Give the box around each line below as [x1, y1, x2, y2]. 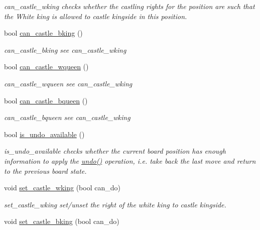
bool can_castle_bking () [4, 28, 83, 38]
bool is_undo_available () [4, 129, 85, 139]
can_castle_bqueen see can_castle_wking [4, 112, 131, 123]
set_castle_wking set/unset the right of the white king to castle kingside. [4, 199, 226, 209]
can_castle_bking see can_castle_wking [4, 44, 126, 55]
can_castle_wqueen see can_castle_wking [4, 78, 133, 88]
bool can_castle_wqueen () [4, 61, 89, 72]
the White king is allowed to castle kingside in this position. [4, 11, 187, 21]
